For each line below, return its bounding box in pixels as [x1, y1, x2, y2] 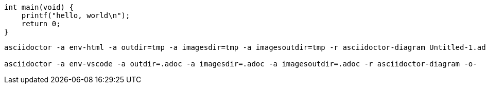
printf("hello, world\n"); [21, 11, 130, 20]
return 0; [21, 20, 61, 28]
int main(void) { [4, 3, 74, 11]
